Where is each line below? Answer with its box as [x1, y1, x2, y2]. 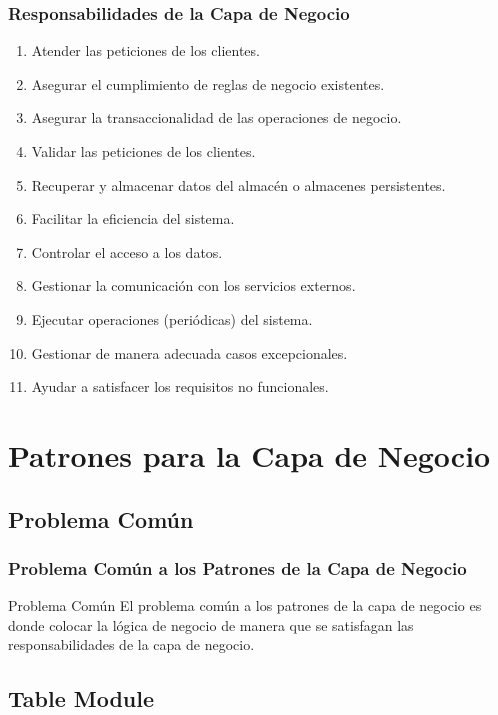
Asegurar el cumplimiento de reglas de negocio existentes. [31, 73, 385, 94]
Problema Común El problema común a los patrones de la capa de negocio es [8, 595, 482, 616]
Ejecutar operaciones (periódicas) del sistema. [31, 308, 313, 329]
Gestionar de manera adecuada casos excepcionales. [31, 342, 348, 363]
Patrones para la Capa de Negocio [8, 434, 491, 475]
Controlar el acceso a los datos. [31, 241, 223, 262]
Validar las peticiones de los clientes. [31, 141, 256, 161]
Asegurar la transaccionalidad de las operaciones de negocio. [31, 107, 402, 128]
